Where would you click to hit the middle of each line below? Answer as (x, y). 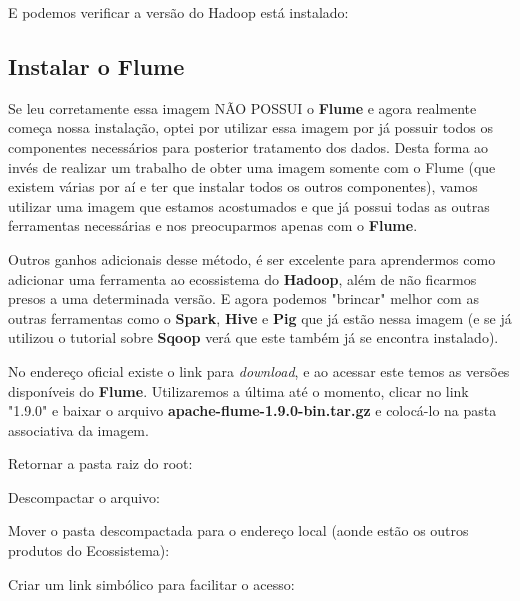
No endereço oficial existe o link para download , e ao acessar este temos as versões (259, 370)
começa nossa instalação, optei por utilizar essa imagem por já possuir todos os (250, 127)
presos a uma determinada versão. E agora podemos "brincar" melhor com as (243, 298)
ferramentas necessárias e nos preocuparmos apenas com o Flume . (213, 225)
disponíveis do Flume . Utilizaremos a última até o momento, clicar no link (238, 390)
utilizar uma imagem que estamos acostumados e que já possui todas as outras (249, 205)
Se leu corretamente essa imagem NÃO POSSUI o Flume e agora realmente (242, 107)
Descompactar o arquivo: (84, 496)
